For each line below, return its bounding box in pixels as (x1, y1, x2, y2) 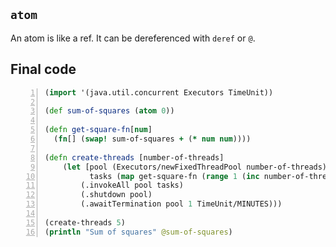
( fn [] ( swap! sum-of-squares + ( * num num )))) (53, 134, 252, 144)
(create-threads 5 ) (44, 217, 126, 228)
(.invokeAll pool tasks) (80, 180, 184, 191)
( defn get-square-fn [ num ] (44, 125, 153, 135)
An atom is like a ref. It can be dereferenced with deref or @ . (10, 32, 256, 44)
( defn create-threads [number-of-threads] (44, 152, 225, 163)
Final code (10, 61, 77, 78)
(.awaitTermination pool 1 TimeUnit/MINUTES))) (80, 199, 283, 209)
